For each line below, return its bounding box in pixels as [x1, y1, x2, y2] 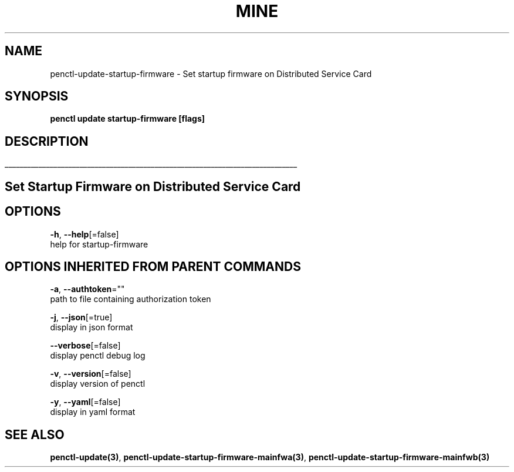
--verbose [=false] [50, 340, 121, 351]
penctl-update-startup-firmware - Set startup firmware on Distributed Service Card [50, 68, 372, 79]
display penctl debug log [50, 350, 146, 361]
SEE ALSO [5, 427, 65, 442]
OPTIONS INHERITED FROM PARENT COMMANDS [5, 259, 301, 274]
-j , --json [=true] [50, 312, 113, 323]
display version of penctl [50, 379, 146, 389]
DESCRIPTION [5, 133, 89, 149]
